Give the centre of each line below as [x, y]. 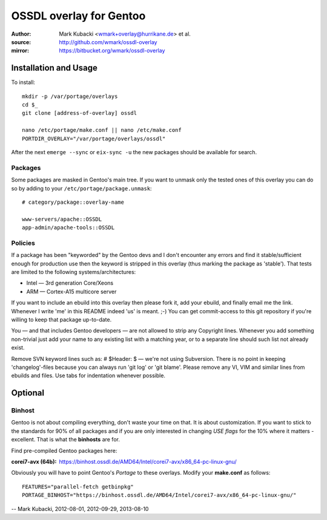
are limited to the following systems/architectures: [74, 271]
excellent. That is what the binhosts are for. [66, 440]
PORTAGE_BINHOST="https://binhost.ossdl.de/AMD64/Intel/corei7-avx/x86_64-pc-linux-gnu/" [159, 495]
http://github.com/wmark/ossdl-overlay [108, 42]
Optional [28, 393]
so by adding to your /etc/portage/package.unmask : [81, 188]
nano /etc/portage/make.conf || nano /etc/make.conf [102, 130]
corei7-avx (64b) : [34, 462]
